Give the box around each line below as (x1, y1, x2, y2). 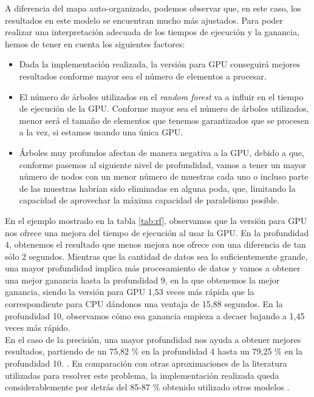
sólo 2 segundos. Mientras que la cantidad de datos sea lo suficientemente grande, (5, 249, 308, 262)
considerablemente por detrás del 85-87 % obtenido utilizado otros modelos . (5, 381, 290, 393)
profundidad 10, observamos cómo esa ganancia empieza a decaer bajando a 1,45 (5, 309, 305, 322)
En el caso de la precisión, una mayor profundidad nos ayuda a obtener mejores (5, 333, 301, 345)
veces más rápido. (5, 321, 70, 334)
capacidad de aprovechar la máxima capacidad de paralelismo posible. (19, 194, 279, 206)
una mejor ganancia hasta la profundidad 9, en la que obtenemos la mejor (5, 273, 280, 286)
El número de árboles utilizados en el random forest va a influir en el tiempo (19, 90, 304, 103)
